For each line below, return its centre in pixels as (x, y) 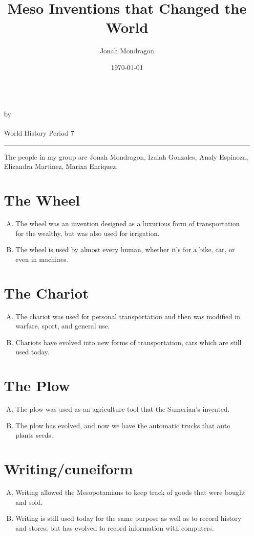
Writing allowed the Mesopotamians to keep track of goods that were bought (130, 492)
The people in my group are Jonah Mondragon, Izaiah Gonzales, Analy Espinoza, (126, 156)
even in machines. (42, 259)
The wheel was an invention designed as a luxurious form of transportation (127, 223)
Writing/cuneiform (69, 469)
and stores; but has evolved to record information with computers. (115, 527)
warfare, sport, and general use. (63, 326)
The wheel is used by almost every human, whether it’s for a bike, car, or (125, 249)
